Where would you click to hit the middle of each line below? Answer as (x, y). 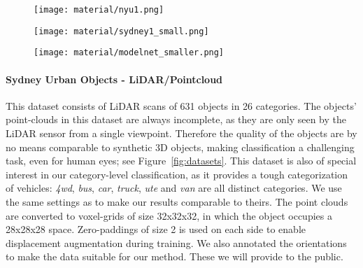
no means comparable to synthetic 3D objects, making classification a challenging (180, 147)
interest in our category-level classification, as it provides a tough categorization (177, 174)
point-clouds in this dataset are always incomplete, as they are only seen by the (176, 119)
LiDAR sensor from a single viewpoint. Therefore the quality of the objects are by (181, 133)
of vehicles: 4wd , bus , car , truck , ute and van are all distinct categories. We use (174, 188)
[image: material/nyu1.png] (99, 10)
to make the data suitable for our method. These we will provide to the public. (175, 256)
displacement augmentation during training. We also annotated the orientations (176, 242)
